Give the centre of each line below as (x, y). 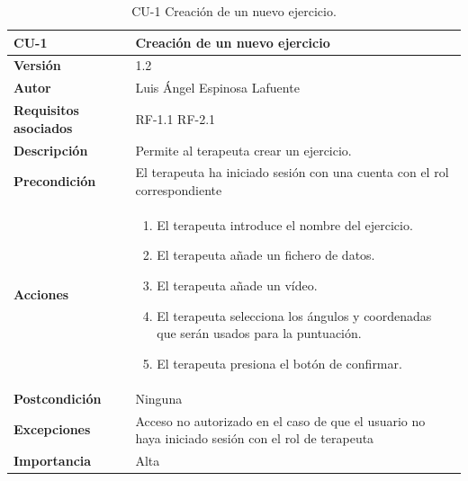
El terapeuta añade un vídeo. (237, 285)
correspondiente (179, 190)
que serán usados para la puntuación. (259, 333)
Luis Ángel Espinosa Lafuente (217, 88)
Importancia (53, 460)
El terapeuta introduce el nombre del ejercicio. (285, 224)
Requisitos (46, 110)
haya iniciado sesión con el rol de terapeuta (255, 438)
